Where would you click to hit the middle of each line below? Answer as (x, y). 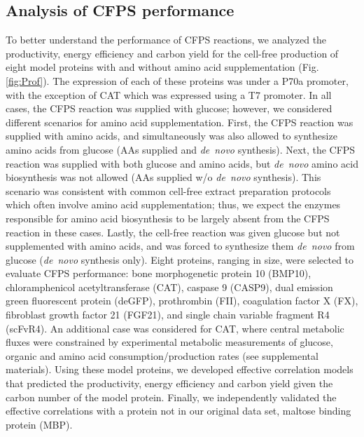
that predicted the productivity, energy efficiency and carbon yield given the (169, 383)
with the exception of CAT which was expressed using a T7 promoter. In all (169, 94)
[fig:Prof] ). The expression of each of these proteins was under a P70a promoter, (177, 80)
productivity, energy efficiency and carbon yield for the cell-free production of (172, 53)
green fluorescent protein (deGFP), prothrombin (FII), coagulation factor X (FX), (182, 301)
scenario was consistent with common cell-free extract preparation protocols (168, 190)
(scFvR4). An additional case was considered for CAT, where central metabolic (175, 328)
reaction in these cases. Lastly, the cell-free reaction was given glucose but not (173, 232)
